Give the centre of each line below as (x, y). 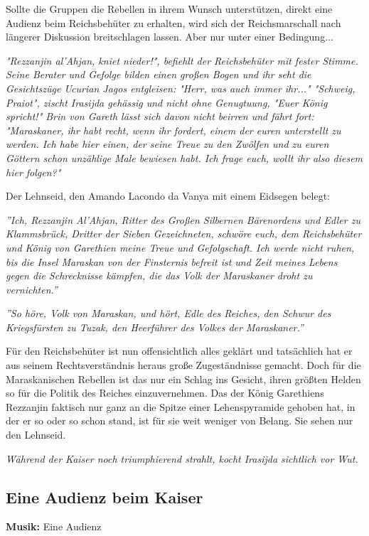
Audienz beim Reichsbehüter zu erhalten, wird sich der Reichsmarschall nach (173, 22)
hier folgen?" (33, 172)
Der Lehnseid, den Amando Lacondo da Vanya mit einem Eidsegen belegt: (168, 196)
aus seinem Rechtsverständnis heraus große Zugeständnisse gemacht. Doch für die (183, 365)
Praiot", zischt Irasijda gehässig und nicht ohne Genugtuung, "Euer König (167, 102)
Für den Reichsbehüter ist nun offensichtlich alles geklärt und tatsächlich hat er (179, 351)
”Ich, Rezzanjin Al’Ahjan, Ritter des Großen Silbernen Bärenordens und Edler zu (183, 219)
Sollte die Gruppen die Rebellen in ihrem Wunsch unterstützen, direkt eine (169, 9)
